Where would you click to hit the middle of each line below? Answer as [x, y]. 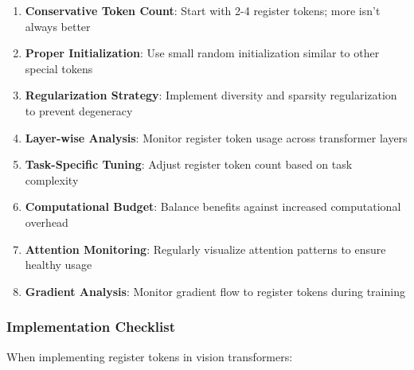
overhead [47, 222]
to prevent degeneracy [79, 110]
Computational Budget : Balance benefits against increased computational [213, 206]
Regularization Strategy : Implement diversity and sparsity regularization [211, 95]
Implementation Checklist [91, 327]
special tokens [59, 68]
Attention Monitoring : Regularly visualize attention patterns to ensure [205, 249]
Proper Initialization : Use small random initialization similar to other [202, 53]
